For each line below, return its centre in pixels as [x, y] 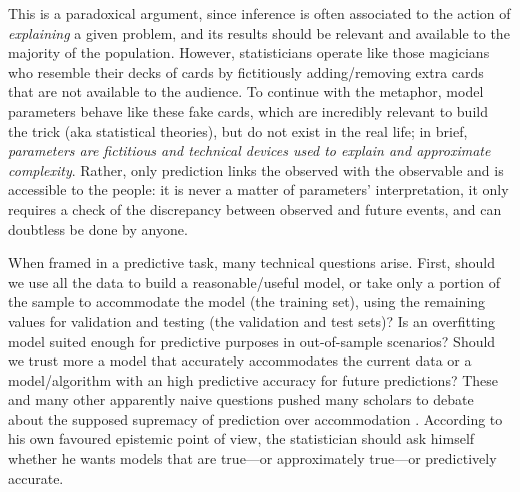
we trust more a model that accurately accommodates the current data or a [240, 360]
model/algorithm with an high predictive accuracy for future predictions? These [253, 379]
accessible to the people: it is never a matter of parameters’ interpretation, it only [258, 189]
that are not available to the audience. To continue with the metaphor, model [246, 91]
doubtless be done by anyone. [98, 228]
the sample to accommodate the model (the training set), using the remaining [247, 301]
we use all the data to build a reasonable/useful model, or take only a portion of [254, 281]
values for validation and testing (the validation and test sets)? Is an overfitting [252, 320]
